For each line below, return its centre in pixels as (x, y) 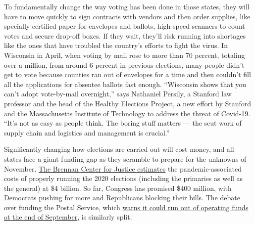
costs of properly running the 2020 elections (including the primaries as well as (124, 178)
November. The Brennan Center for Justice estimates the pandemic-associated (123, 168)
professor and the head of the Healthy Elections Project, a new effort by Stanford (127, 103)
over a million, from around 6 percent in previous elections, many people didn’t (124, 65)
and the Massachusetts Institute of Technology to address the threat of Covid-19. (127, 113)
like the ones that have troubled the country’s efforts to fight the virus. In (116, 45)
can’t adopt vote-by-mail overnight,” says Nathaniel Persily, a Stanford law (118, 94)
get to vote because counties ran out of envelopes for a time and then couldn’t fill (127, 74)
